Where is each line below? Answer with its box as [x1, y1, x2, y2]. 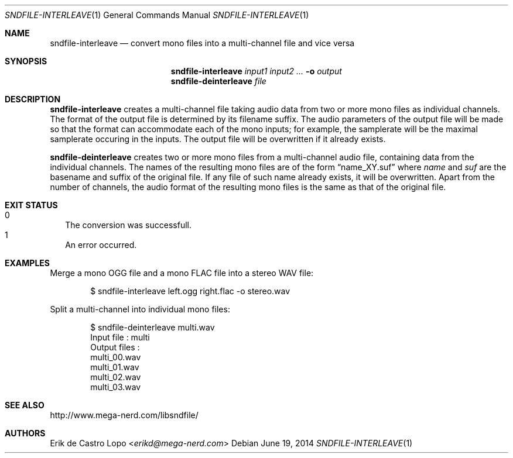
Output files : [90, 342, 140, 352]
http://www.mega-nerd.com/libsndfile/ [50, 410, 199, 420]
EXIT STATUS [5, 200, 58, 210]
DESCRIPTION [5, 94, 61, 104]
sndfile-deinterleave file [170, 76, 266, 86]
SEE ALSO [5, 400, 45, 410]
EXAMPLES [5, 258, 50, 268]
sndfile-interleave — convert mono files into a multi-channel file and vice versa [50, 38, 355, 48]
